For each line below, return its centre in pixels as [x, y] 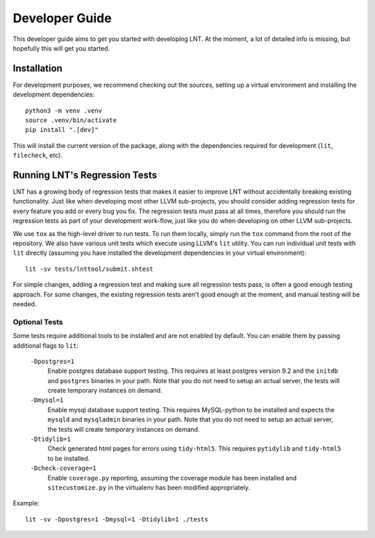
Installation [37, 68]
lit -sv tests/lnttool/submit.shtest [90, 269]
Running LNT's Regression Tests [85, 175]
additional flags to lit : [46, 345]
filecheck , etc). [37, 155]
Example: [26, 503]
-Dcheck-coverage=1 [63, 468]
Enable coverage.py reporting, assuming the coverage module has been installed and [172, 478]
